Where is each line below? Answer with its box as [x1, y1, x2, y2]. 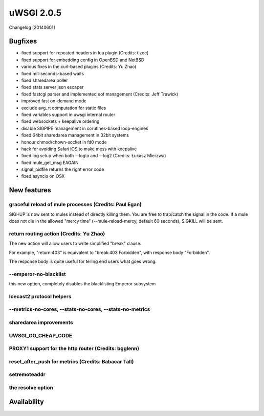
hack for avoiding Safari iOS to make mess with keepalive [21, 146, 137, 152]
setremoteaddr [9, 371, 46, 378]
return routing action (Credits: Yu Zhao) [9, 230, 105, 237]
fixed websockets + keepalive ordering [21, 118, 100, 124]
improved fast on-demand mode [21, 98, 87, 104]
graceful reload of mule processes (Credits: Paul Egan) [9, 201, 142, 208]
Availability [9, 398, 44, 406]
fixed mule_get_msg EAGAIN [21, 160, 79, 165]
